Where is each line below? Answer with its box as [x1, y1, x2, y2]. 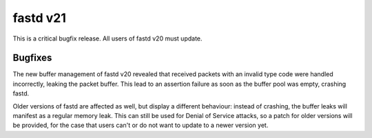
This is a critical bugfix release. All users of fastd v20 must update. [12, 34, 203, 43]
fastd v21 [12, 10, 67, 25]
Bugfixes [12, 52, 52, 64]
